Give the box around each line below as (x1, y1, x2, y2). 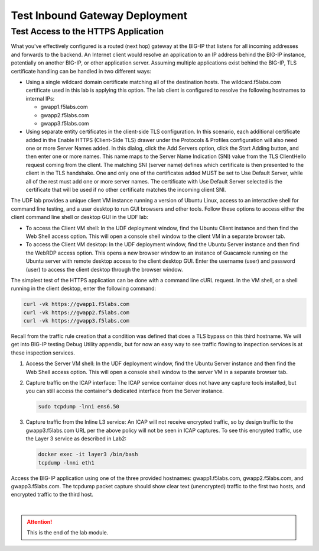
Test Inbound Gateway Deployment (11, 9, 188, 22)
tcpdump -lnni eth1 (38, 459, 95, 466)
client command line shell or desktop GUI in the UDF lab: (11, 214, 149, 221)
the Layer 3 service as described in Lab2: (25, 435, 127, 442)
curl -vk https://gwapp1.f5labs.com (23, 301, 130, 308)
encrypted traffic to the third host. (11, 491, 94, 498)
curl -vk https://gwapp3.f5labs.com (23, 317, 130, 324)
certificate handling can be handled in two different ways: (11, 67, 152, 75)
